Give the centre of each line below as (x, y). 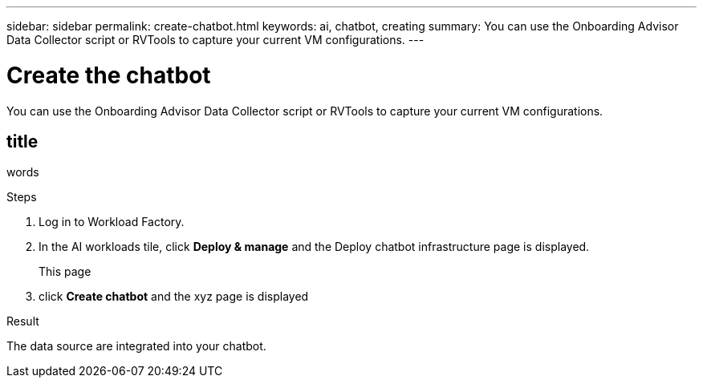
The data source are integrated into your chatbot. (136, 346)
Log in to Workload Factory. (112, 222)
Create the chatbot (109, 75)
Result (23, 321)
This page (65, 272)
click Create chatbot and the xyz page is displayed (174, 297)
